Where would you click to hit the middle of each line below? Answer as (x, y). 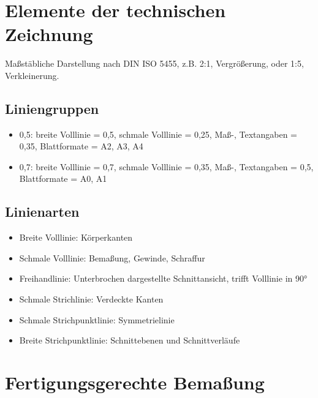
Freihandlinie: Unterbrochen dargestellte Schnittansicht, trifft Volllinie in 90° (163, 278)
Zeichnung (49, 34)
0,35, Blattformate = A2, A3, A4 (81, 146)
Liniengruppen (52, 108)
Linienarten (42, 212)
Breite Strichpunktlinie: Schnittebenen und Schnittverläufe (130, 340)
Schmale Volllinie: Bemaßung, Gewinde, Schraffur (112, 257)
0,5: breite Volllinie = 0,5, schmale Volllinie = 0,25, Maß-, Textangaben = (158, 134)
